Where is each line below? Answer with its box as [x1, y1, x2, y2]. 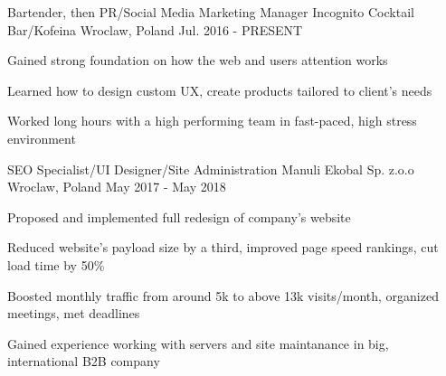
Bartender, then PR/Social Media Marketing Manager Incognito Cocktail [7, 3, 414, 21]
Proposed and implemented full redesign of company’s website [7, 207, 351, 226]
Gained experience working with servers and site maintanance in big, [7, 334, 389, 352]
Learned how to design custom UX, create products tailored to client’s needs [7, 80, 432, 99]
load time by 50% [7, 255, 105, 274]
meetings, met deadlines [7, 304, 140, 323]
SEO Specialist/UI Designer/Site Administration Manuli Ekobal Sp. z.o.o [7, 159, 414, 178]
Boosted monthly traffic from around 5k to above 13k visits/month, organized [7, 286, 439, 305]
